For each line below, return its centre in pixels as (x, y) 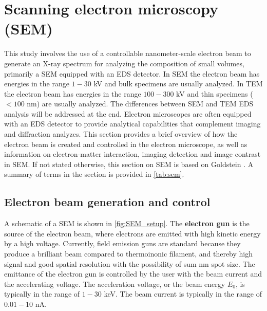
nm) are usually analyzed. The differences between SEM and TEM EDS (140, 104)
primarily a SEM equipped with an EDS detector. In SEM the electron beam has (132, 73)
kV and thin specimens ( (215, 93)
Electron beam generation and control (107, 202)
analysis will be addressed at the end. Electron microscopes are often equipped (128, 113)
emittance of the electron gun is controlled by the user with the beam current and (133, 274)
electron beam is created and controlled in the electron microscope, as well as (126, 144)
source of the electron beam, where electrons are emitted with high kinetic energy (132, 233)
